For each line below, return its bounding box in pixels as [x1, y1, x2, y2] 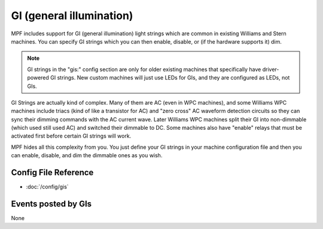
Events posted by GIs [11, 199, 92, 209]
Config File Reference [11, 167, 94, 178]
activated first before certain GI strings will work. [11, 132, 132, 140]
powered [27, 74, 49, 81]
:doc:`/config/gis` [26, 183, 69, 191]
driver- [262, 66, 279, 73]
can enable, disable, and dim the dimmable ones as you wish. [11, 152, 163, 159]
